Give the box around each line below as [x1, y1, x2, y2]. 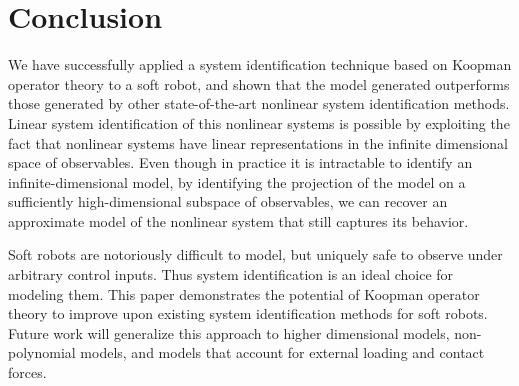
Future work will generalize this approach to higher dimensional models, [8, 322, 450, 343]
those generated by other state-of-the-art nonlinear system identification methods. [8, 93, 510, 114]
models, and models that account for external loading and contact [80, 342, 485, 363]
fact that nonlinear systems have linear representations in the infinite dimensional [8, 132, 508, 153]
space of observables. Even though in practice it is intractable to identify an [8, 152, 473, 173]
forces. [8, 362, 47, 383]
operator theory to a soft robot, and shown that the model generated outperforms [8, 73, 510, 94]
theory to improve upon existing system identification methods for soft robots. [8, 303, 488, 324]
